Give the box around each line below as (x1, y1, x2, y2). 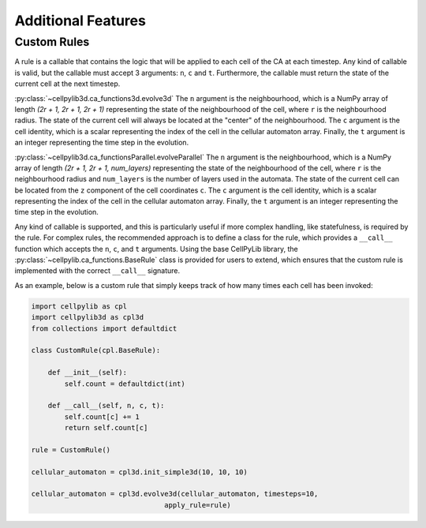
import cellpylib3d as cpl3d (31, 313, 144, 322)
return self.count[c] (64, 423, 148, 433)
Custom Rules (14, 35, 90, 49)
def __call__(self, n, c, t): (47, 401, 165, 410)
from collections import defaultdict (31, 324, 177, 333)
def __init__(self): (47, 368, 128, 377)
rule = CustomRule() (31, 445, 110, 454)
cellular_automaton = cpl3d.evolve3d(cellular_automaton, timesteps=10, (31, 489, 319, 499)
